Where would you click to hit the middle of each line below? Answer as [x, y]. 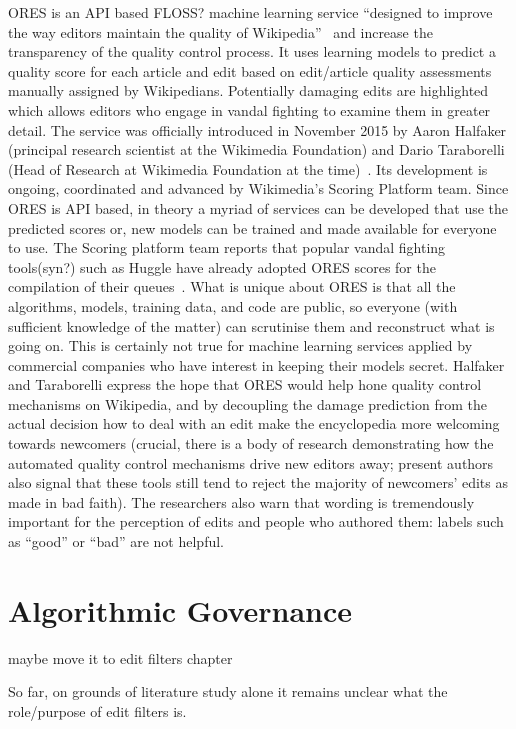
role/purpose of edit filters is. [97, 710]
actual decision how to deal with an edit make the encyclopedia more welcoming [254, 423]
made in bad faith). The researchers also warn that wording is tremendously [241, 501]
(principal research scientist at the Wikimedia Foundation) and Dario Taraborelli [256, 149]
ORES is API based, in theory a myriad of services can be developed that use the [258, 207]
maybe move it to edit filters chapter [120, 657]
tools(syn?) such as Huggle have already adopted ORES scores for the [222, 266]
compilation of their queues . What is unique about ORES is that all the [232, 286]
